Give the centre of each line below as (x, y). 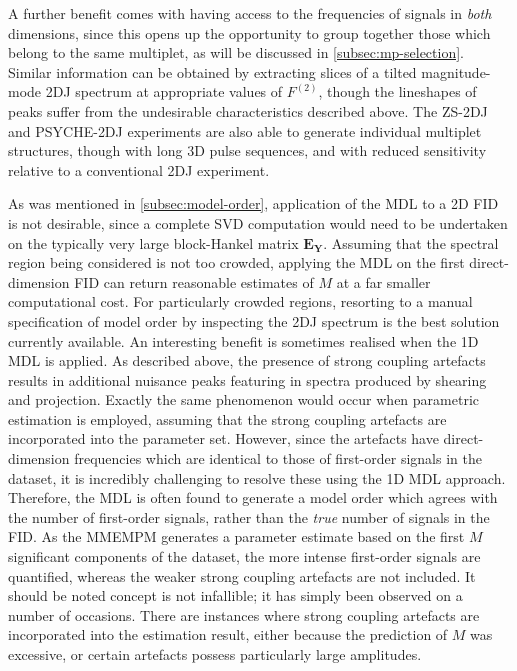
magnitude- (456, 71)
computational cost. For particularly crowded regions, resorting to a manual (240, 301)
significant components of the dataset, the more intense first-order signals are (244, 556)
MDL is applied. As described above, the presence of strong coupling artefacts (247, 360)
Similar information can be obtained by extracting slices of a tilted (212, 71)
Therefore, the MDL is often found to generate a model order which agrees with (253, 497)
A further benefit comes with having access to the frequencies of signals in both (250, 13)
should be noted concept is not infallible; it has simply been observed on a (235, 595)
